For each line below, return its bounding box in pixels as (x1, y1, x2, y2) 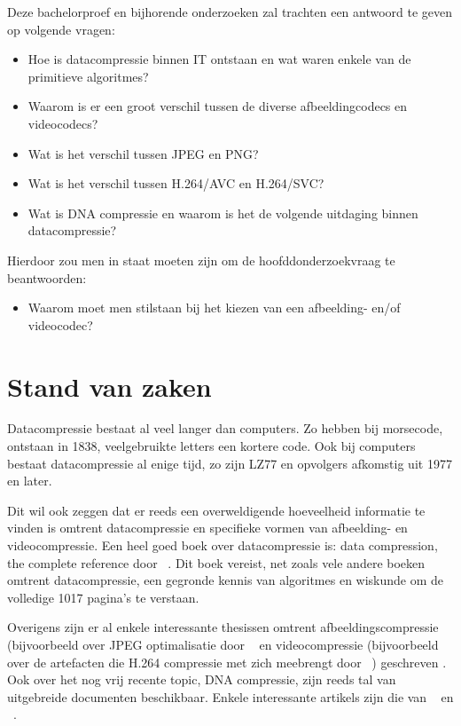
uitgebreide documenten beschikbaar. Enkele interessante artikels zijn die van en (7, 687, 454, 706)
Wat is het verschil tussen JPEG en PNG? (27, 144, 259, 162)
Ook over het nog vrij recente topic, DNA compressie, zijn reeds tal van (7, 670, 396, 689)
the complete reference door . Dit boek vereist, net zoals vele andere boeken (7, 553, 426, 572)
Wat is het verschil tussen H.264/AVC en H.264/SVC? (27, 174, 324, 193)
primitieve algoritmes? (27, 67, 149, 85)
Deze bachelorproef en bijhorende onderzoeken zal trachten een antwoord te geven (7, 3, 453, 20)
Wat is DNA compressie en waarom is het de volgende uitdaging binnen (27, 203, 418, 222)
